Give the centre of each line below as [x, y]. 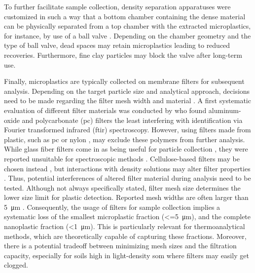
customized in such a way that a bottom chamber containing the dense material [125, 16]
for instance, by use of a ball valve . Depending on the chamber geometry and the [127, 35]
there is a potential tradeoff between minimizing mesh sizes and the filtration [120, 246]
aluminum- [225, 110]
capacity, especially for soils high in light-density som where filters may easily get [127, 255]
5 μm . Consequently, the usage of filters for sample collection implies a [112, 207]
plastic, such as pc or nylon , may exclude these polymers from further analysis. [125, 139]
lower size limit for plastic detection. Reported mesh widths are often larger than [126, 197]
